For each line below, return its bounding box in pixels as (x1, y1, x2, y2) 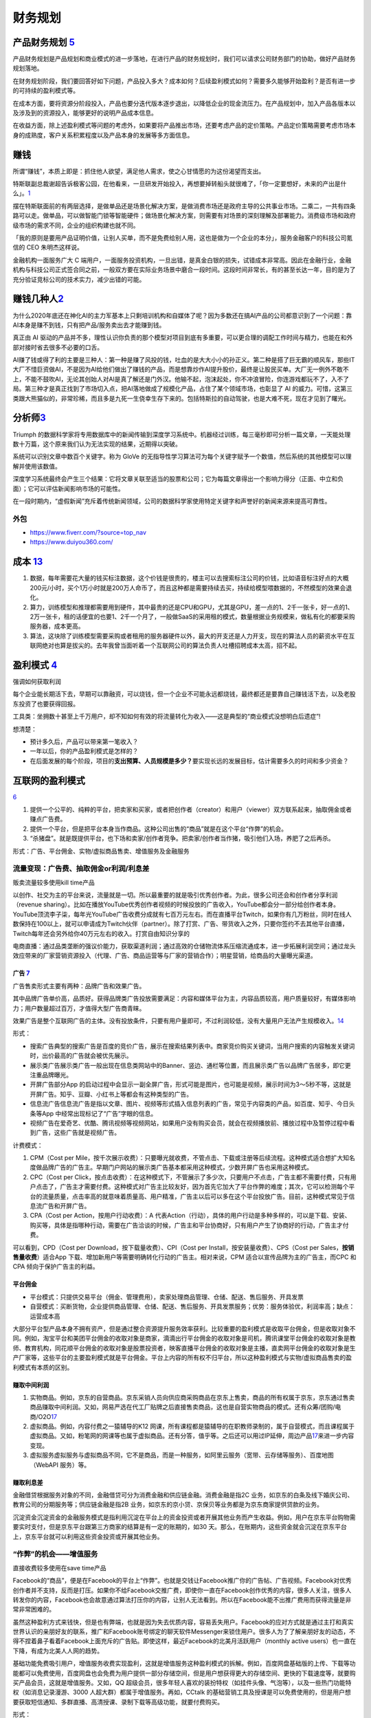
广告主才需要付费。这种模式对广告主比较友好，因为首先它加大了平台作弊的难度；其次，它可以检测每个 (59, 1183, 349, 1191)
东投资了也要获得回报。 (12, 700, 79, 708)
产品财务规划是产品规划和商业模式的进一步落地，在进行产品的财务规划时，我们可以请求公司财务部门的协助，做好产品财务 (12, 55, 356, 63)
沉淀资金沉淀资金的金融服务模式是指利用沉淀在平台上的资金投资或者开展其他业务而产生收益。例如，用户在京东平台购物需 (12, 1513, 356, 1521)
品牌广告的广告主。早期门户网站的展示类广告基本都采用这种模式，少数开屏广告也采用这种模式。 (41, 1163, 313, 1172)
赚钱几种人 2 (12, 293, 65, 305)
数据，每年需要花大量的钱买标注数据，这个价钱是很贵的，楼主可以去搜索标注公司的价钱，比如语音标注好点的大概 (30, 574, 349, 582)
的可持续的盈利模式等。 (12, 87, 79, 95)
